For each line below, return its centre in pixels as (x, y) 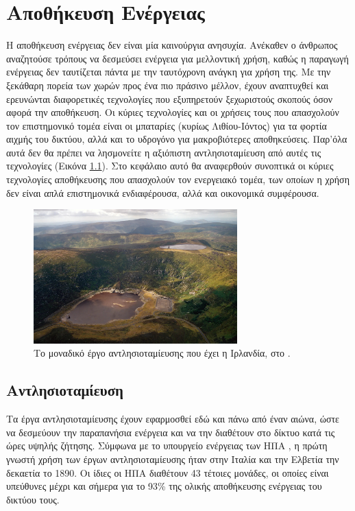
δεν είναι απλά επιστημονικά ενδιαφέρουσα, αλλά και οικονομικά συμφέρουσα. (163, 192)
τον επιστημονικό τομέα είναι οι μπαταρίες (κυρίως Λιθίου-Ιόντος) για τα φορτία (167, 125)
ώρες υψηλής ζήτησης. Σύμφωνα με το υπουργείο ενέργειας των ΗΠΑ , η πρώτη (167, 445)
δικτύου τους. (33, 499)
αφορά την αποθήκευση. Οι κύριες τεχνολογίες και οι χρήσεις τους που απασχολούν (173, 112)
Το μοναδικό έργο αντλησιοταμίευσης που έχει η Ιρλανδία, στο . (162, 353)
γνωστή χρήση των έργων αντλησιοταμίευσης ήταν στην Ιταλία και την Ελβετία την (173, 459)
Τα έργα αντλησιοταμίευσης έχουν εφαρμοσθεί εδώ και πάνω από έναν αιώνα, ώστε (173, 419)
